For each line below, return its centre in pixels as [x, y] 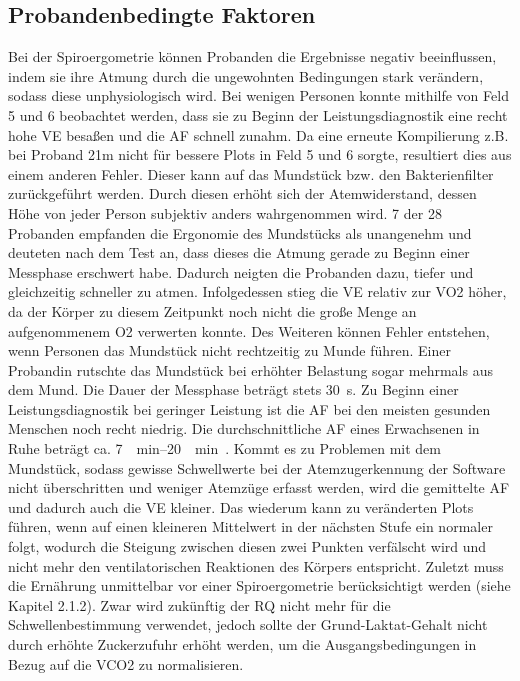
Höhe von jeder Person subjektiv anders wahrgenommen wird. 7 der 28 [225, 212]
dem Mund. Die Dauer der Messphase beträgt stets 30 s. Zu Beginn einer [233, 389]
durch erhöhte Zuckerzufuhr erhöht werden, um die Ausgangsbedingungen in [242, 644]
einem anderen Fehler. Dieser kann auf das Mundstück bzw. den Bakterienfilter [251, 173]
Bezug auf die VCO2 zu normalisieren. [126, 663]
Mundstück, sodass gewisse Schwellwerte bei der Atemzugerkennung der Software [257, 467]
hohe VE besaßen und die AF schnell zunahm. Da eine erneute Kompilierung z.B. [258, 134]
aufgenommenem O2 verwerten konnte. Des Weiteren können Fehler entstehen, [249, 330]
